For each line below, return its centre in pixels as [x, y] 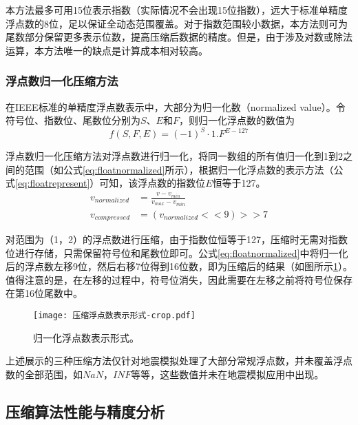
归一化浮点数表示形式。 [86, 337]
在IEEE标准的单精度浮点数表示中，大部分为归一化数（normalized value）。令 [176, 106]
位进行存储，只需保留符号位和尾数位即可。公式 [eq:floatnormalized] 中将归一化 [177, 252]
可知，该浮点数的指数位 [152, 183]
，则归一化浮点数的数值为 [236, 120]
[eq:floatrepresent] [53, 183]
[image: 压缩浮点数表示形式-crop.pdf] [114, 315]
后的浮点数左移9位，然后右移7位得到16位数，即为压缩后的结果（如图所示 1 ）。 [179, 266]
